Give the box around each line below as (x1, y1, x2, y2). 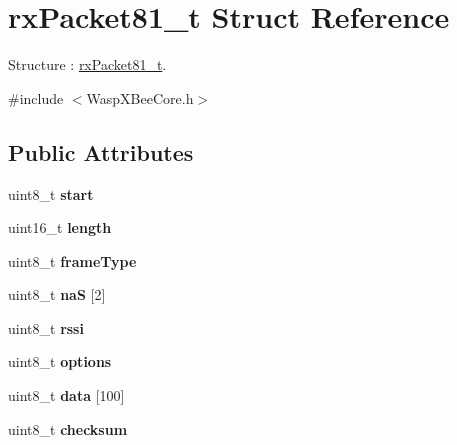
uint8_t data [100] (8, 385, 125, 406)
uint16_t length (8, 217, 112, 238)
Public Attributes (8, 136, 194, 167)
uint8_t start (8, 183, 94, 204)
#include (8, 87, 64, 108)
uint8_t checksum (8, 418, 128, 439)
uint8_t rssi (8, 317, 84, 338)
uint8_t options (8, 351, 112, 372)
